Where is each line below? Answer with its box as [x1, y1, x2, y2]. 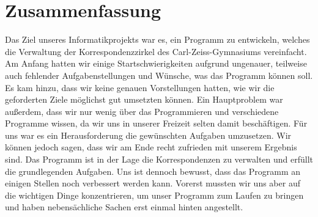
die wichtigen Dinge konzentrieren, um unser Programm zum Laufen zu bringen [5, 188, 304, 201]
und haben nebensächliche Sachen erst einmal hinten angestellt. [5, 200, 243, 213]
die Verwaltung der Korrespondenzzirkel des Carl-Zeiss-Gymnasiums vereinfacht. [5, 45, 307, 57]
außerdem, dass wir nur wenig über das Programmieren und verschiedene [5, 105, 279, 117]
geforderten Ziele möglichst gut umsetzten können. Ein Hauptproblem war [5, 93, 283, 106]
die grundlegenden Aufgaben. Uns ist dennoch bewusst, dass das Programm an [5, 164, 301, 177]
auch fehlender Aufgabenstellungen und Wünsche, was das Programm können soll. [5, 68, 313, 81]
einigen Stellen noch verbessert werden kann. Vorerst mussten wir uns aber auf [5, 177, 300, 189]
